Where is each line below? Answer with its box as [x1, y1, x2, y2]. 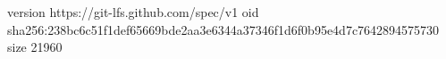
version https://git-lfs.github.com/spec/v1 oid [7, 3, 259, 21]
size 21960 [7, 38, 63, 56]
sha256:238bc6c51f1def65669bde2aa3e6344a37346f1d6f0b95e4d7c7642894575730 [7, 20, 440, 38]
